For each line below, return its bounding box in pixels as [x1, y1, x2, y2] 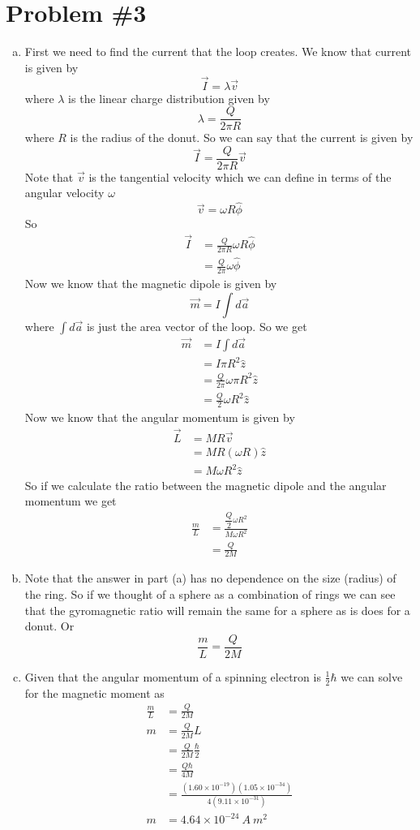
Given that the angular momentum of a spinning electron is [24, 668, 321, 685]
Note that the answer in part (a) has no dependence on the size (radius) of [24, 570, 396, 587]
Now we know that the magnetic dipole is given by [24, 275, 277, 291]
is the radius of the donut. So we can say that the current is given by [70, 129, 414, 146]
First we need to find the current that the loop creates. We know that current [24, 43, 411, 60]
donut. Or [24, 617, 75, 634]
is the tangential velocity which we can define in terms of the [88, 168, 392, 185]
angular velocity [24, 184, 105, 201]
